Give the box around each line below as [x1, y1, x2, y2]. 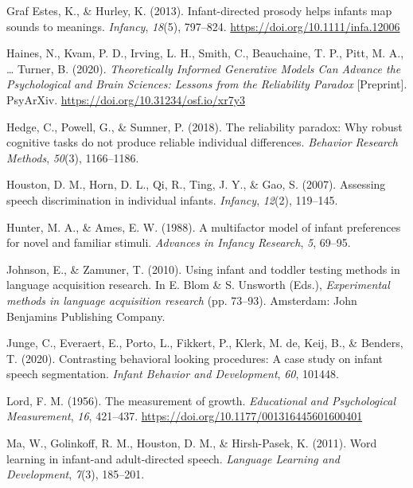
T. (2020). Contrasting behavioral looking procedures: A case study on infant [6, 349, 384, 366]
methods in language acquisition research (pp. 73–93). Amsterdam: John [6, 291, 357, 308]
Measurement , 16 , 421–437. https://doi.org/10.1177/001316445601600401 [6, 408, 363, 424]
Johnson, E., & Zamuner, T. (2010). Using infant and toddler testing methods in [6, 260, 400, 277]
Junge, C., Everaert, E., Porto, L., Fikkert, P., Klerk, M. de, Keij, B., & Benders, [6, 334, 403, 351]
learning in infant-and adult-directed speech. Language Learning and [6, 450, 340, 467]
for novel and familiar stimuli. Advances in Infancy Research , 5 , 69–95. [6, 234, 351, 251]
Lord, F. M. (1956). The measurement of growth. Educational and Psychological [6, 392, 396, 408]
